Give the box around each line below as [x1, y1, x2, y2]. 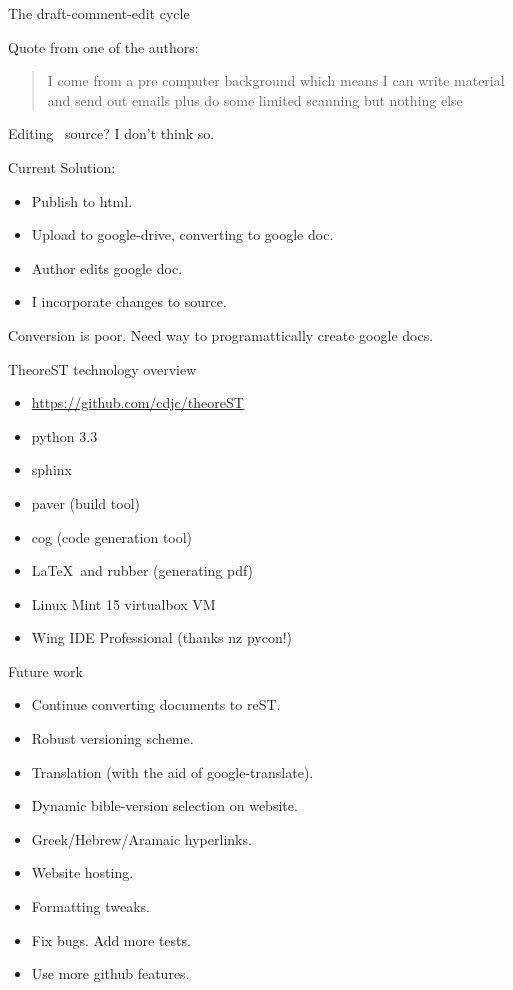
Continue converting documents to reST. [31, 694, 281, 715]
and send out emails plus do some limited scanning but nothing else [47, 89, 463, 110]
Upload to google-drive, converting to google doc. [31, 224, 334, 245]
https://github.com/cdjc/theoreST [31, 392, 244, 413]
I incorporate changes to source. [31, 291, 227, 312]
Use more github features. [31, 963, 190, 984]
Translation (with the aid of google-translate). [31, 761, 314, 782]
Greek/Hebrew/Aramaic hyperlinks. [31, 828, 252, 849]
